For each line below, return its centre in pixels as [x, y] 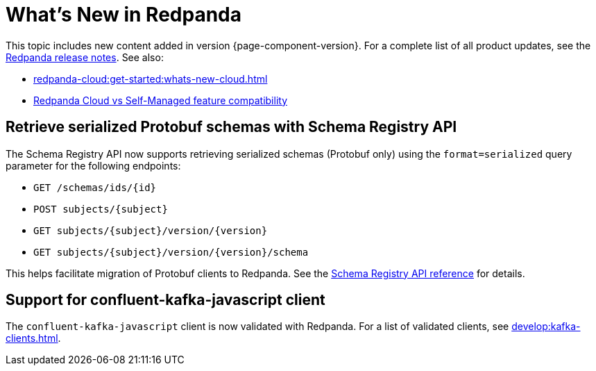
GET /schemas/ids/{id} [95, 187]
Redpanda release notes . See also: [85, 57]
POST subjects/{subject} [101, 209]
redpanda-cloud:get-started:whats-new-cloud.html [151, 79]
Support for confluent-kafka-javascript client [165, 300]
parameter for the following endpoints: [93, 165]
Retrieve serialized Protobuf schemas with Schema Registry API [231, 127]
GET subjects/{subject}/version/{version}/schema [171, 252]
